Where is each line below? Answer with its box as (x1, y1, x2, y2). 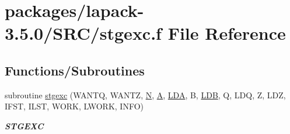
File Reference (167, 21, 286, 45)
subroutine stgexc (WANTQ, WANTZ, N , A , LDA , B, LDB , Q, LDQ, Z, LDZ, (5, 88, 286, 101)
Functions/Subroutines (5, 61, 145, 79)
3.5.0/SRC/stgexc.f (5, 21, 162, 45)
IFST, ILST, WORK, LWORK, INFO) (5, 100, 144, 112)
